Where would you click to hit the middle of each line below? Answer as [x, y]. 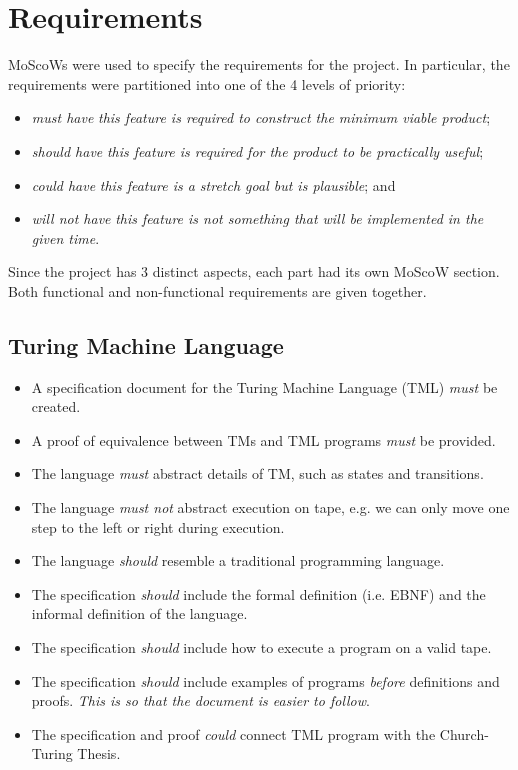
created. [56, 406]
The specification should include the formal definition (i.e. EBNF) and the [258, 593]
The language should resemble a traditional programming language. [238, 560]
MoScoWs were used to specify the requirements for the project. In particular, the [259, 64]
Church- [464, 733]
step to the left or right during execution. [158, 526]
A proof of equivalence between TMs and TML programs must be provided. [263, 439]
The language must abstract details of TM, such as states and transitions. [257, 473]
